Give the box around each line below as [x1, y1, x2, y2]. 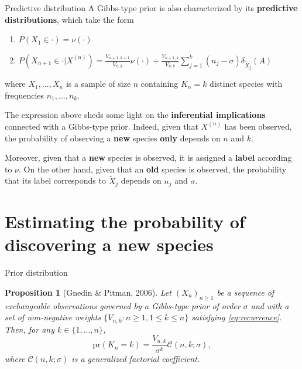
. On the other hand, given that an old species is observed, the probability [19, 163, 287, 175]
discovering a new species [5, 232, 214, 256]
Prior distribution [5, 266, 68, 279]
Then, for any [5, 323, 54, 335]
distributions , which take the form [5, 13, 134, 25]
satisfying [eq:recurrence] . [191, 311, 282, 323]
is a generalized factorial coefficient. [71, 352, 200, 364]
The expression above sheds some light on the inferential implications [5, 109, 266, 121]
